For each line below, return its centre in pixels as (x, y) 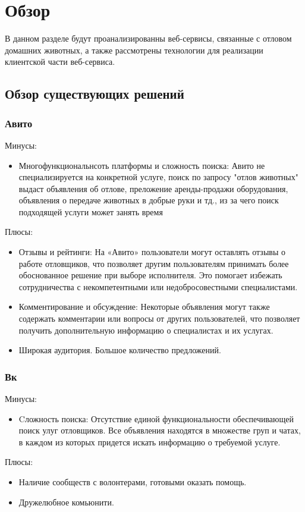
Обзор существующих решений (95, 94)
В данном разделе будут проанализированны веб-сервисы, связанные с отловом (148, 38)
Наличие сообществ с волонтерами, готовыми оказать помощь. (133, 482)
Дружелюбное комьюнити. (66, 502)
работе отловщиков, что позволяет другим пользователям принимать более (154, 263)
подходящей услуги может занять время (91, 211)
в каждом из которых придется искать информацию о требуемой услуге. (150, 442)
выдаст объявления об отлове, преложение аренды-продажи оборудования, (153, 188)
